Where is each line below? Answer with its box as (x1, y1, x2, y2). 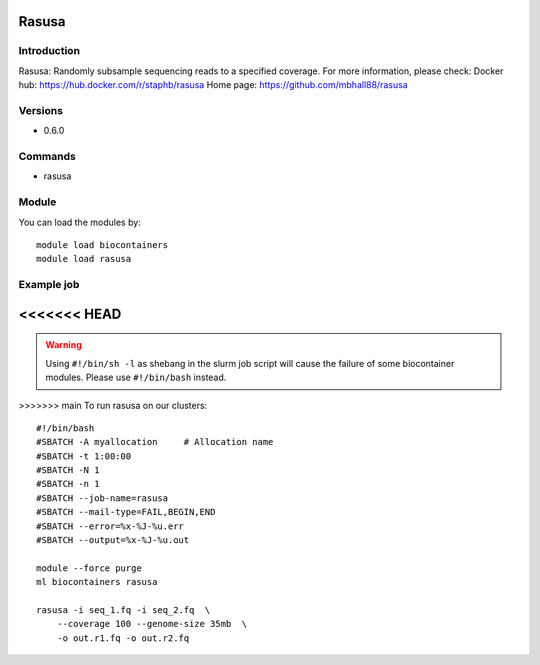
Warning (45, 339, 82, 351)
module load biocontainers (36, 239, 169, 250)
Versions (18, 103, 64, 117)
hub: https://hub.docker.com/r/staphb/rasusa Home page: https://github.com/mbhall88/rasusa (18, 79, 409, 91)
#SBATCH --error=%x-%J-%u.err (36, 520, 185, 532)
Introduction (18, 44, 80, 58)
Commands (18, 150, 77, 164)
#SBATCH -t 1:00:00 (36, 450, 132, 462)
